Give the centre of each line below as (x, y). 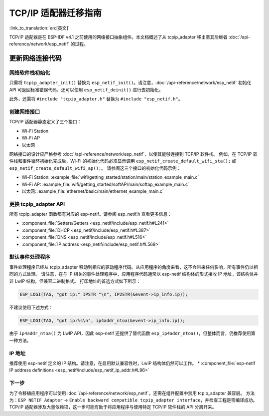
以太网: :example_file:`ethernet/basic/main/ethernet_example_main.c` (93, 191)
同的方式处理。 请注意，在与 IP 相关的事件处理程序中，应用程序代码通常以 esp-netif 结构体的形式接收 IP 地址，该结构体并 (134, 274)
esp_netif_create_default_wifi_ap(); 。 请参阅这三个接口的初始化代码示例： (95, 168)
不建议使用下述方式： (31, 307)
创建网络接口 (25, 112)
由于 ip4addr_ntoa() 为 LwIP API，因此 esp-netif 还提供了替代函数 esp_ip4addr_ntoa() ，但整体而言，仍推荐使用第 (132, 333)
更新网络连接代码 (35, 58)
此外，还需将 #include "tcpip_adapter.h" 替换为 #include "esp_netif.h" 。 (96, 99)
